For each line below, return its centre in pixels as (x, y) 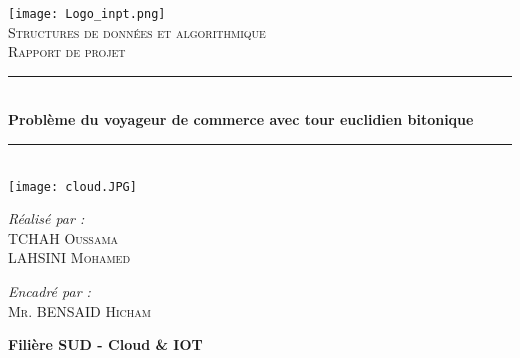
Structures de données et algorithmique (137, 31)
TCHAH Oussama (63, 237)
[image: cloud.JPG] (72, 186)
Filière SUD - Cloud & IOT (105, 344)
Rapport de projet (67, 51)
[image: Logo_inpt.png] (87, 14)
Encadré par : (49, 291)
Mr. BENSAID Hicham (79, 310)
